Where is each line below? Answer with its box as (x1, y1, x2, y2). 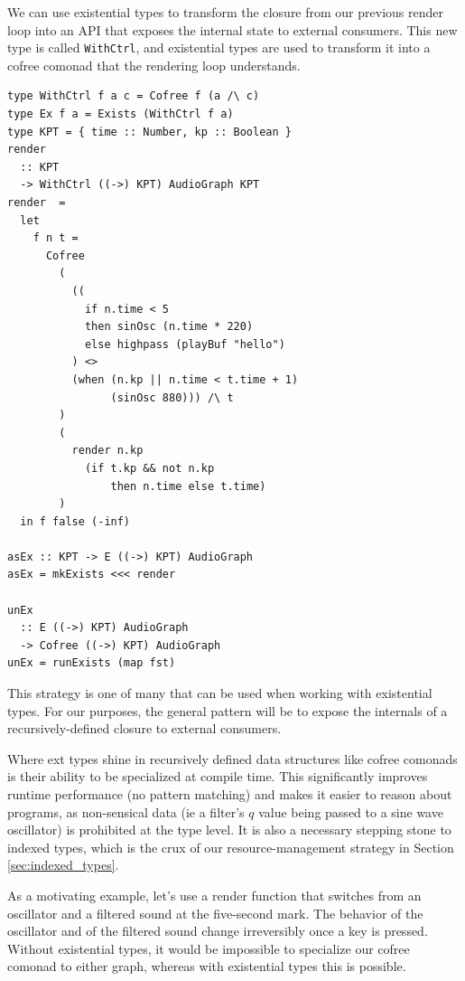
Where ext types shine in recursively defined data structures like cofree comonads (7, 749, 458, 768)
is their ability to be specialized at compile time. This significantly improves (7, 767, 428, 786)
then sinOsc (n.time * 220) (84, 320, 254, 334)
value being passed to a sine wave (258, 802, 443, 821)
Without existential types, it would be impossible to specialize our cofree (7, 939, 410, 957)
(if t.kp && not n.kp (84, 461, 215, 475)
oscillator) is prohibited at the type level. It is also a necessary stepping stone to (7, 820, 451, 839)
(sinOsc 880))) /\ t (110, 391, 234, 404)
